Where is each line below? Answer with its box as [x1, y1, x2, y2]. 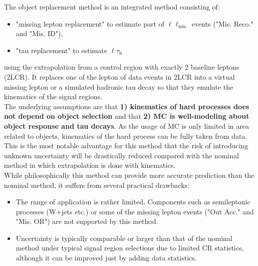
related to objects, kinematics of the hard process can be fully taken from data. [4, 130, 247, 141]
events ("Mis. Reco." [191, 18, 253, 29]
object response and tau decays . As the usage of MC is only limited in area [4, 120, 249, 131]
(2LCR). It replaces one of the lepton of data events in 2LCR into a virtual [4, 71, 235, 82]
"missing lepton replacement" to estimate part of [16, 18, 164, 29]
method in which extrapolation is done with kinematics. [4, 160, 176, 170]
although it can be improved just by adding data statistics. [16, 252, 197, 263]
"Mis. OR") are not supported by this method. [16, 216, 158, 226]
